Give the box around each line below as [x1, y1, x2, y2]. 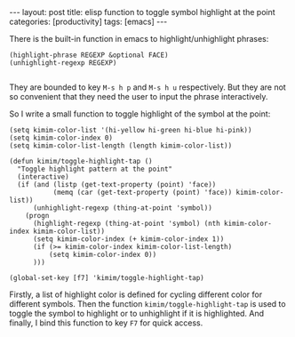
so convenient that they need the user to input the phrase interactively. [9, 92, 268, 101]
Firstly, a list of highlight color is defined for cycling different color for [9, 289, 263, 300]
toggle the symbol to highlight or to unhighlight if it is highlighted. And [9, 309, 265, 318]
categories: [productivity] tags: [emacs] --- [9, 16, 168, 27]
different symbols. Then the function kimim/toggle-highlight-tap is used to [9, 299, 286, 309]
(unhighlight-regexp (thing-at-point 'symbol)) [32, 204, 213, 213]
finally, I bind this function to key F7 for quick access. [9, 317, 203, 328]
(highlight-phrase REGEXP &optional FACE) [9, 51, 169, 60]
